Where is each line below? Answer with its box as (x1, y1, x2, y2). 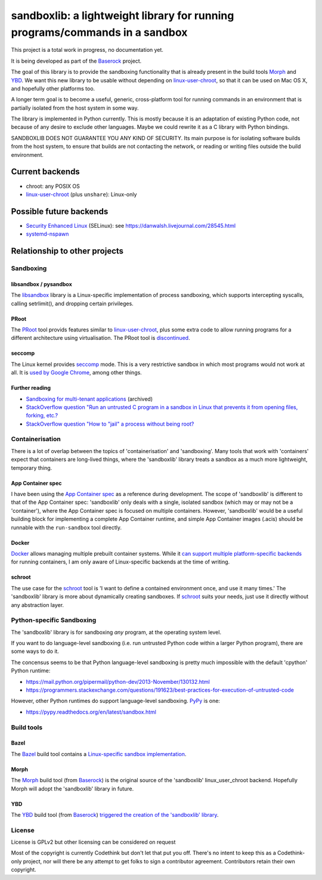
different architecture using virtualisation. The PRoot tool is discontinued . (11, 334, 190, 342)
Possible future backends (11, 206, 109, 216)
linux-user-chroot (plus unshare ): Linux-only (26, 191, 137, 198)
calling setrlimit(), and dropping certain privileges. (11, 300, 134, 307)
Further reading (11, 385, 51, 392)
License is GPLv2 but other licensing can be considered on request (11, 838, 176, 846)
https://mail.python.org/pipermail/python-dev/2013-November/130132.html (26, 678, 210, 685)
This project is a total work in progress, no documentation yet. (11, 47, 164, 54)
